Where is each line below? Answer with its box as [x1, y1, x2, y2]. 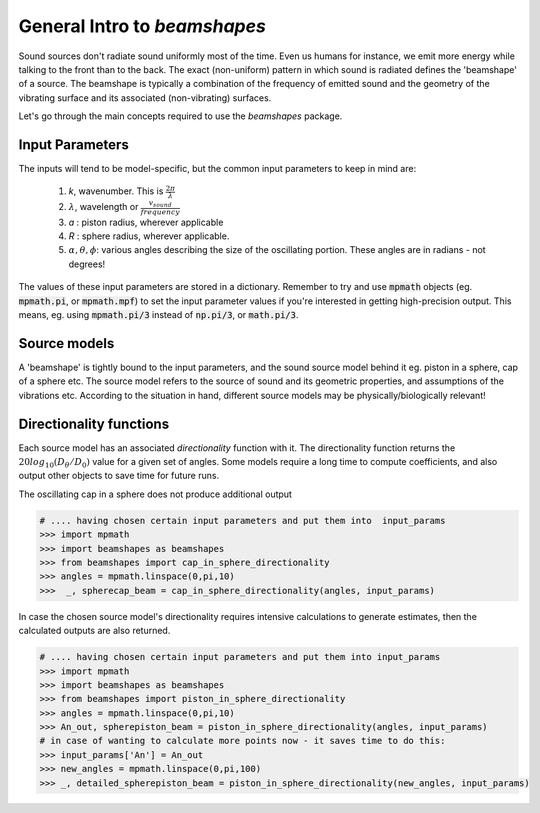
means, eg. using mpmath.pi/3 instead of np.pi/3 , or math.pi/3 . [18, 309, 299, 321]
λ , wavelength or [68, 200, 139, 212]
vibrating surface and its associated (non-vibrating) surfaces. [18, 91, 272, 104]
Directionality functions [18, 415, 170, 432]
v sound [148, 198, 172, 209]
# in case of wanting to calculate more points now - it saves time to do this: [39, 735, 446, 747]
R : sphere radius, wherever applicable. [68, 230, 230, 242]
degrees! [68, 258, 106, 270]
